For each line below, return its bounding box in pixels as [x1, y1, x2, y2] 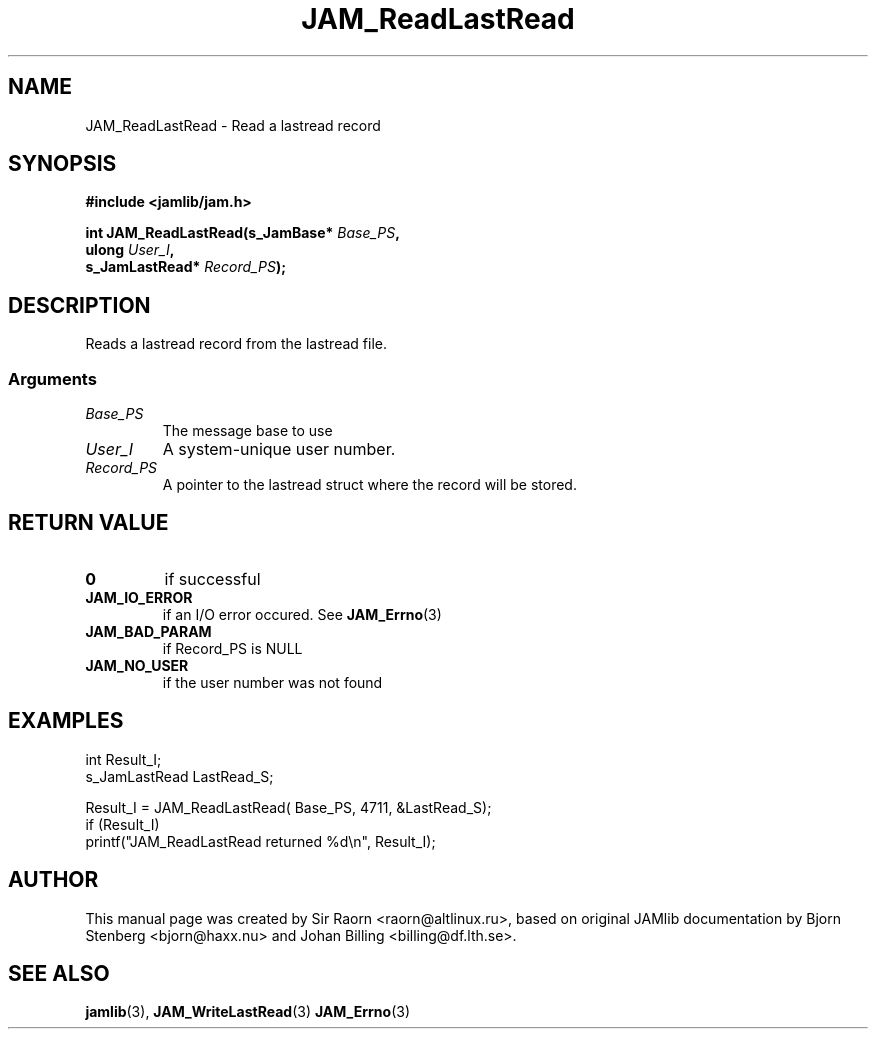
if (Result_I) [85, 815, 160, 833]
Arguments [8, 368, 97, 389]
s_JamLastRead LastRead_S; [85, 767, 274, 785]
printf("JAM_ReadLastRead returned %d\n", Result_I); [85, 832, 436, 850]
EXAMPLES [8, 708, 124, 734]
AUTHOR [8, 867, 99, 893]
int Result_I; [85, 750, 162, 768]
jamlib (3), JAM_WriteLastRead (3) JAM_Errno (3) [85, 1003, 411, 1021]
